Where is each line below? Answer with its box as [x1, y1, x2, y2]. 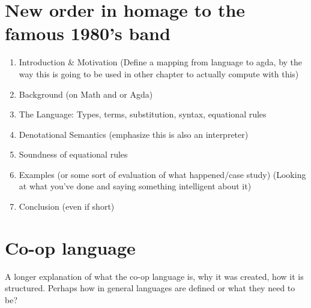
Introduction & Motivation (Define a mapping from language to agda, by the [19, 56, 303, 68]
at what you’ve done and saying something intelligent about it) [19, 180, 252, 192]
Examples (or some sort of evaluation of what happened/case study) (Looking [19, 168, 306, 180]
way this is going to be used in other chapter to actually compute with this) [19, 67, 299, 80]
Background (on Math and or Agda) [19, 87, 153, 100]
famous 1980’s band [5, 21, 171, 46]
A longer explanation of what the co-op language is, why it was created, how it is [5, 270, 304, 282]
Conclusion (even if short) [19, 200, 115, 213]
